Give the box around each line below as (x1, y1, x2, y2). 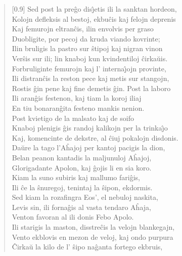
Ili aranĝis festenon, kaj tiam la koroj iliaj (12, 93, 142, 103)
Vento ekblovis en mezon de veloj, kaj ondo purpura (12, 231, 173, 242)
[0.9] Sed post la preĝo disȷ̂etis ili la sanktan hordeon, (12, 4, 177, 14)
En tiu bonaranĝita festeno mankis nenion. (12, 102, 145, 113)
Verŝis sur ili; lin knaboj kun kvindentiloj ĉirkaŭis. (12, 53, 168, 63)
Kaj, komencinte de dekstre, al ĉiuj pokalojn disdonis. (12, 132, 178, 143)
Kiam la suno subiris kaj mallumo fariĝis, (12, 172, 140, 183)
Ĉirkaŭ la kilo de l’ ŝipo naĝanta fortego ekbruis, (12, 241, 163, 252)
